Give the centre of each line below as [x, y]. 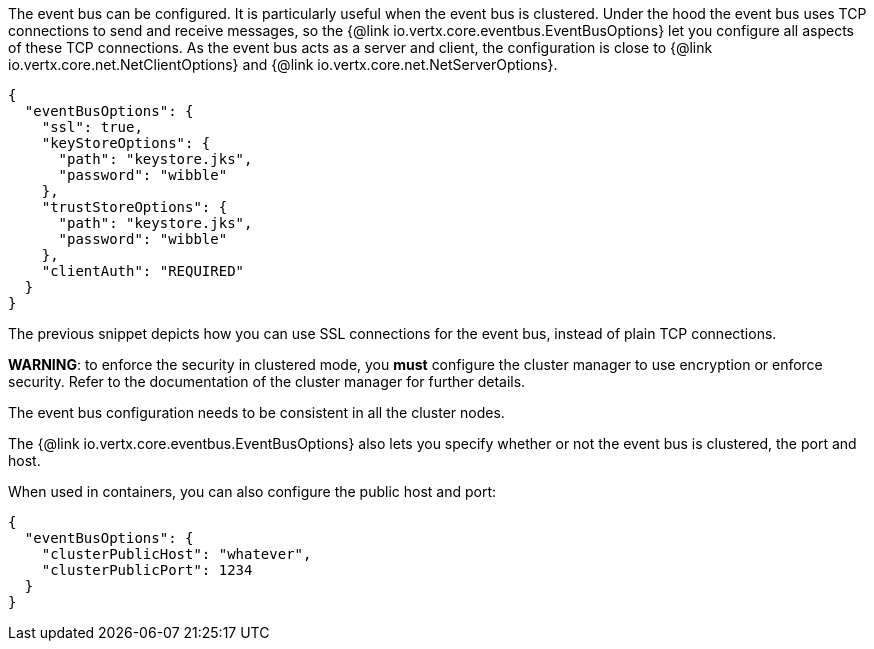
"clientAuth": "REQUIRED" [143, 271]
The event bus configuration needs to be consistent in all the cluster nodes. [256, 412]
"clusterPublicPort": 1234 [147, 570]
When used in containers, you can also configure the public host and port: [252, 491]
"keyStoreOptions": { [126, 143]
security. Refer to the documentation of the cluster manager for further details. [267, 381]
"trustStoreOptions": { [134, 207]
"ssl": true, [92, 127]
